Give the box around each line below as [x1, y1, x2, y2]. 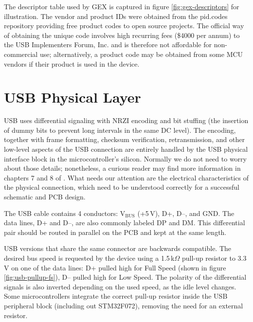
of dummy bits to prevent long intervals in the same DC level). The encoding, [4, 125, 236, 135]
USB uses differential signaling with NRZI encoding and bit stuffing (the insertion [4, 115, 249, 125]
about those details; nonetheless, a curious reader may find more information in [4, 163, 241, 173]
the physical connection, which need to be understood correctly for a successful [4, 182, 239, 192]
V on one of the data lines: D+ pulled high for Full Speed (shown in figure [4, 262, 226, 272]
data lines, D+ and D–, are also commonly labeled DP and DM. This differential [4, 217, 245, 228]
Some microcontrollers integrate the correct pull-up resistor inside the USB [4, 291, 228, 301]
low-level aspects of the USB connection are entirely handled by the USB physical [4, 144, 248, 154]
